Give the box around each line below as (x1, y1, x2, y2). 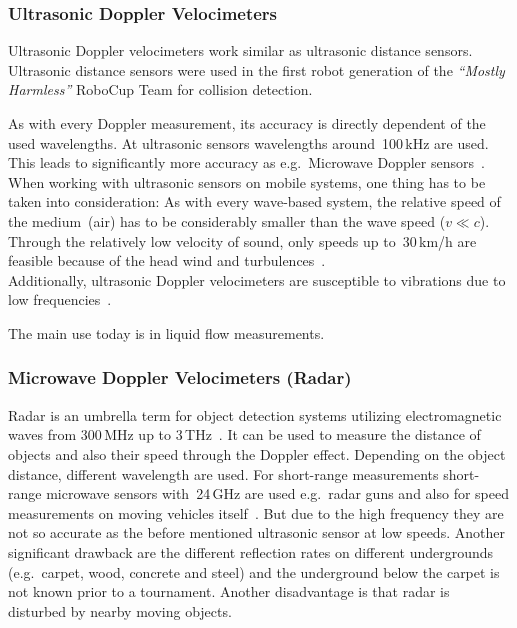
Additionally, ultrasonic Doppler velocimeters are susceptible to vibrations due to (8, 269, 506, 290)
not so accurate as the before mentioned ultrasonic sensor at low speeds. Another (8, 522, 505, 543)
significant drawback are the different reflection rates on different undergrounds (8, 541, 494, 562)
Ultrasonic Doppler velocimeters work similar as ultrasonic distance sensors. (8, 40, 473, 61)
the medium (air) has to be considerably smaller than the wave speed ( (8, 210, 446, 231)
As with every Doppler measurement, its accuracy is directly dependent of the (8, 113, 486, 133)
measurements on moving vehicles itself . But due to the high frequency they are (8, 502, 504, 523)
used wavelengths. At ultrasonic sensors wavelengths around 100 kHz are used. (8, 132, 489, 153)
